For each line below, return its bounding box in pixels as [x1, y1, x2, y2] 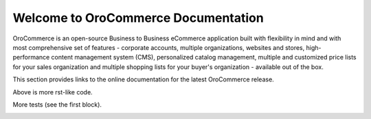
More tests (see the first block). [12, 100, 102, 109]
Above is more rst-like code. [12, 88, 93, 96]
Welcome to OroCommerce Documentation [12, 10, 264, 25]
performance [12, 53, 50, 62]
